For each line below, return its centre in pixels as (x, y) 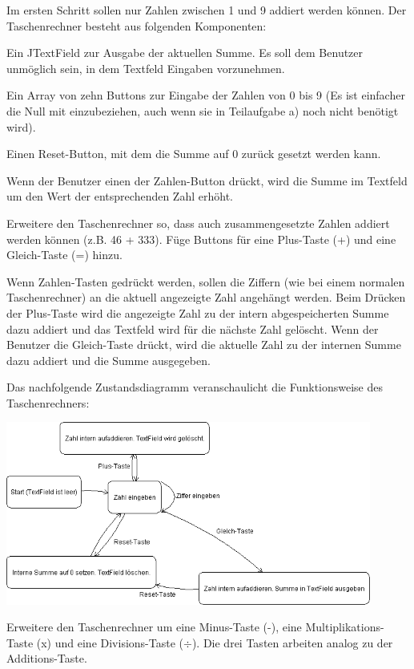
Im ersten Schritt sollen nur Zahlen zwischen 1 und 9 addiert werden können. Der (207, 10)
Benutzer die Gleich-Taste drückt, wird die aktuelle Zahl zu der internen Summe (204, 345)
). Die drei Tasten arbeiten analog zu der (292, 642)
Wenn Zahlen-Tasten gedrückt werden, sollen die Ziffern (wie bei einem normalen (206, 281)
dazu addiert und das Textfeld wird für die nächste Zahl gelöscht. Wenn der (193, 328)
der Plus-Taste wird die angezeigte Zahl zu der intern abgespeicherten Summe (198, 312)
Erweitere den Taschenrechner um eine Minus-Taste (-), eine (154, 627)
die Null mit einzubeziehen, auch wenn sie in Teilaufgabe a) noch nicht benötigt (203, 110)
